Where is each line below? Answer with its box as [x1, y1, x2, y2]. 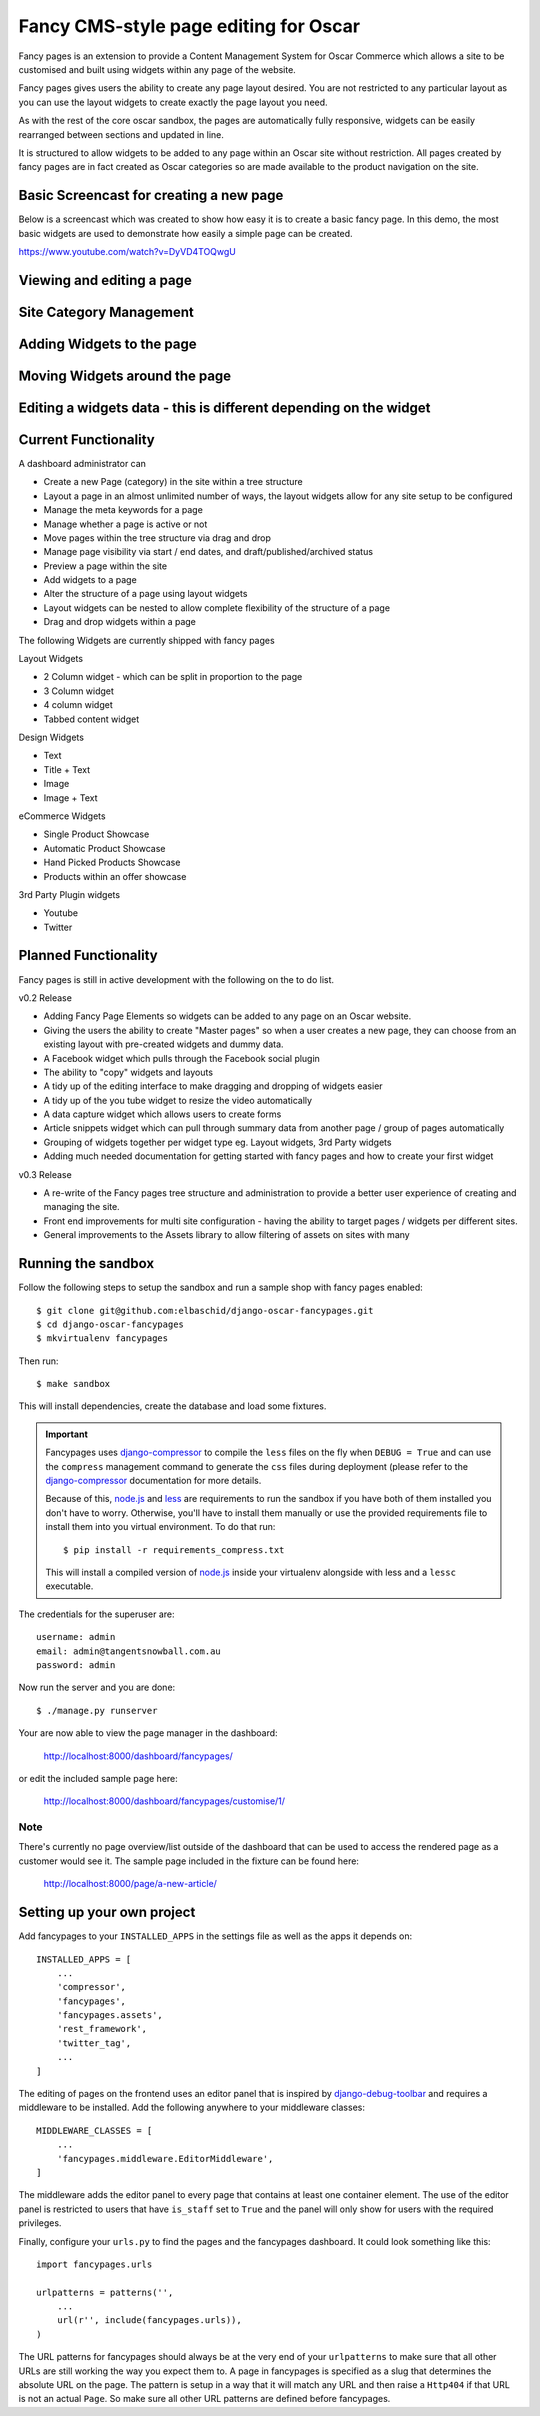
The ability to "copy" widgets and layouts [43, 1066, 214, 1078]
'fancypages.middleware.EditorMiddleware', [56, 2153, 274, 2164]
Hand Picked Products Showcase [43, 856, 181, 869]
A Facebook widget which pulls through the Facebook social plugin [43, 1052, 320, 1064]
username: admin [36, 1631, 116, 1643]
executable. [45, 1580, 94, 1592]
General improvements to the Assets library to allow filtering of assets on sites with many [43, 1229, 410, 1241]
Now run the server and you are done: [18, 1681, 176, 1694]
